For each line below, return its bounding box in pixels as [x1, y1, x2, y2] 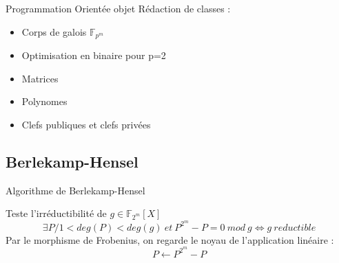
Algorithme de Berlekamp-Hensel [6, 183, 145, 197]
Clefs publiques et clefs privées [21, 117, 151, 131]
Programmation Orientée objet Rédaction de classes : [6, 1, 231, 15]
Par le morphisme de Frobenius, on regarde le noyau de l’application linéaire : [6, 232, 334, 247]
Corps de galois [21, 24, 87, 38]
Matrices [21, 71, 59, 85]
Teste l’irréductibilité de [6, 206, 107, 220]
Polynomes [21, 94, 68, 108]
